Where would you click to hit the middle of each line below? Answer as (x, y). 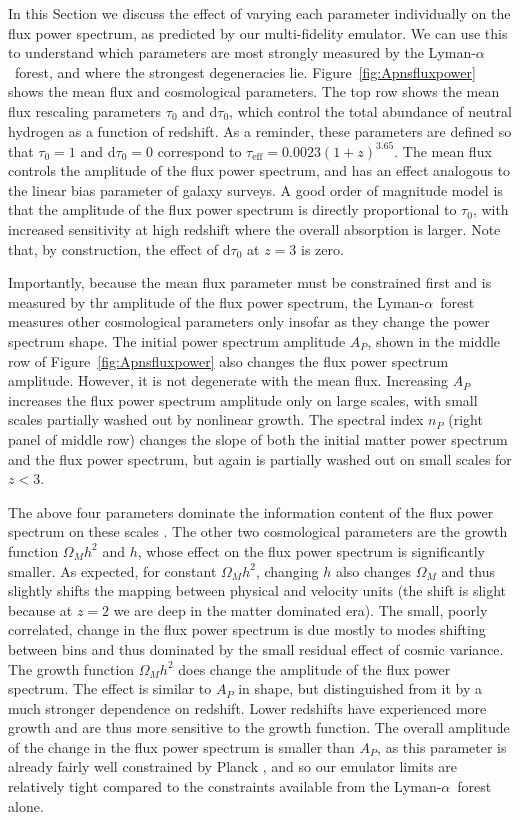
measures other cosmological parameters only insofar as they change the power (249, 321)
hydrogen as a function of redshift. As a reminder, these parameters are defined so (260, 130)
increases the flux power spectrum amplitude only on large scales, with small (243, 399)
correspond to (199, 150)
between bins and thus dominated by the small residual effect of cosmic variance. (256, 648)
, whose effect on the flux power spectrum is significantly (311, 550)
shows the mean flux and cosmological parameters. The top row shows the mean (254, 91)
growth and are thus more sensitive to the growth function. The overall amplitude (259, 727)
